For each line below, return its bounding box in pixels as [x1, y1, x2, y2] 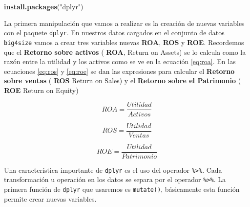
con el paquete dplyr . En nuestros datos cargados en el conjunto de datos [4, 27, 225, 38]
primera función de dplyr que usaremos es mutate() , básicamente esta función [4, 184, 240, 194]
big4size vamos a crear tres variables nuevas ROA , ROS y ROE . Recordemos [4, 37, 244, 47]
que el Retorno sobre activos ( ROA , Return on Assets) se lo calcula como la [4, 46, 246, 57]
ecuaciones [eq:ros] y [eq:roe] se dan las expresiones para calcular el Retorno [4, 66, 235, 76]
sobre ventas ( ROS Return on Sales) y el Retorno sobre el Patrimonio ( [4, 75, 241, 86]
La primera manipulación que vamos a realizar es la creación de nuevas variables [4, 18, 245, 28]
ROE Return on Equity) [4, 85, 79, 95]
